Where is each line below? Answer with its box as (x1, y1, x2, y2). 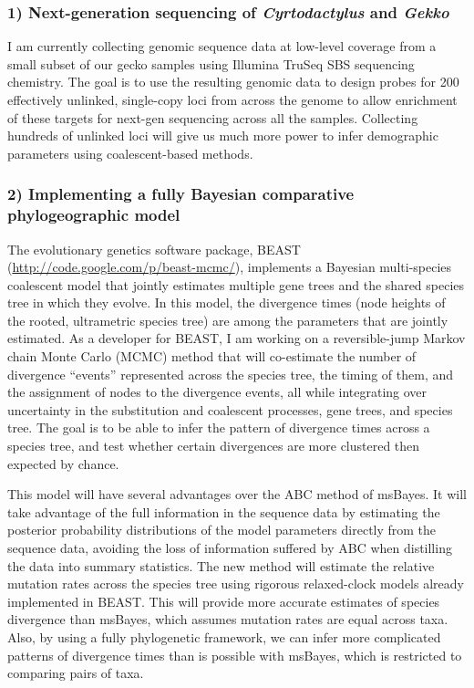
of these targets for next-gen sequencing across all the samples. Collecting (7, 108, 418, 127)
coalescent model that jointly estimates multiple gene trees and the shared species (7, 275, 465, 294)
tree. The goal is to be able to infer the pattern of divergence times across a (7, 418, 430, 437)
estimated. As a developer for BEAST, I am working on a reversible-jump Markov (7, 328, 466, 348)
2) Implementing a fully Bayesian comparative (7, 182, 355, 205)
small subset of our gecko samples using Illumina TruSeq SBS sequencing (7, 54, 415, 73)
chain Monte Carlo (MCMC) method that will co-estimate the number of (7, 347, 417, 366)
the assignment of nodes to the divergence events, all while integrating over (7, 382, 428, 401)
